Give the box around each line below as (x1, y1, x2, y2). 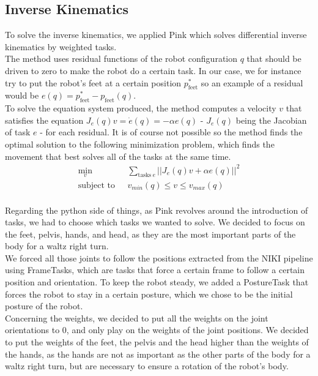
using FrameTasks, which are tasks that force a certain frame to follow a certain (5, 263, 305, 276)
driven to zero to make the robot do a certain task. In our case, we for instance (5, 64, 301, 77)
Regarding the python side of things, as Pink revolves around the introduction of (5, 203, 308, 216)
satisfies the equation (5, 113, 84, 126)
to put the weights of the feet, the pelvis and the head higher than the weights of (5, 336, 309, 348)
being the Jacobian (235, 113, 307, 126)
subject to (78, 181, 116, 190)
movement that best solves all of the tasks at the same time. (5, 149, 231, 162)
